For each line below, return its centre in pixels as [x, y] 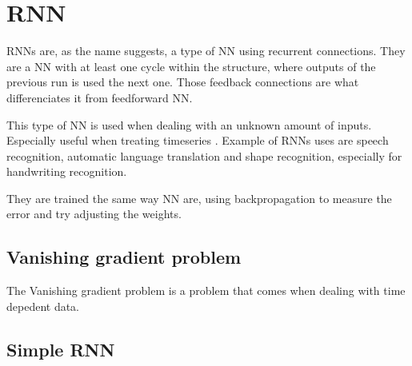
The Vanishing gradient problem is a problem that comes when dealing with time [206, 290]
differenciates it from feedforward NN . [100, 97]
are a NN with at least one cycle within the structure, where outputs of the [191, 66]
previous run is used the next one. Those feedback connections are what [183, 82]
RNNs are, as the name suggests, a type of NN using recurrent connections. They [206, 51]
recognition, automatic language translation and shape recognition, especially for [204, 155]
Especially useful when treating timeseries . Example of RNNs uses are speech [198, 140]
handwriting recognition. [67, 171]
